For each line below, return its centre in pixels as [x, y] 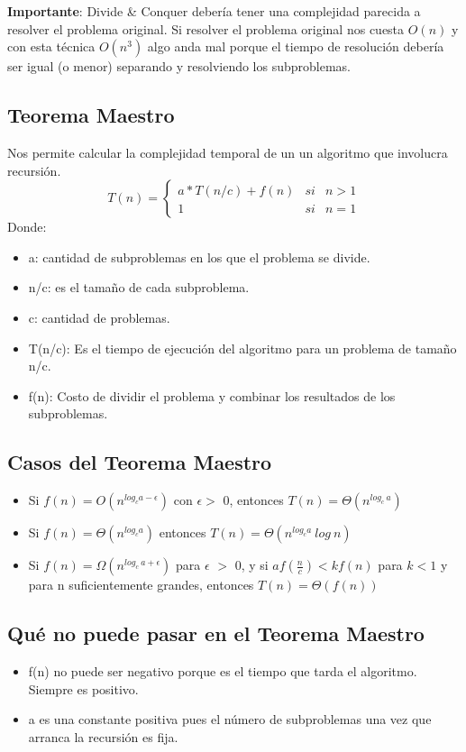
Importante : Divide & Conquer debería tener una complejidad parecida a [214, 11]
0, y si [251, 565]
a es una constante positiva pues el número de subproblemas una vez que [230, 719]
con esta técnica [51, 46]
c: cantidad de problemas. [99, 317]
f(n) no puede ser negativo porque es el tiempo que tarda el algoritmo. [223, 670]
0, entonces [253, 500]
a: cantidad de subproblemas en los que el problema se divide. [199, 257]
